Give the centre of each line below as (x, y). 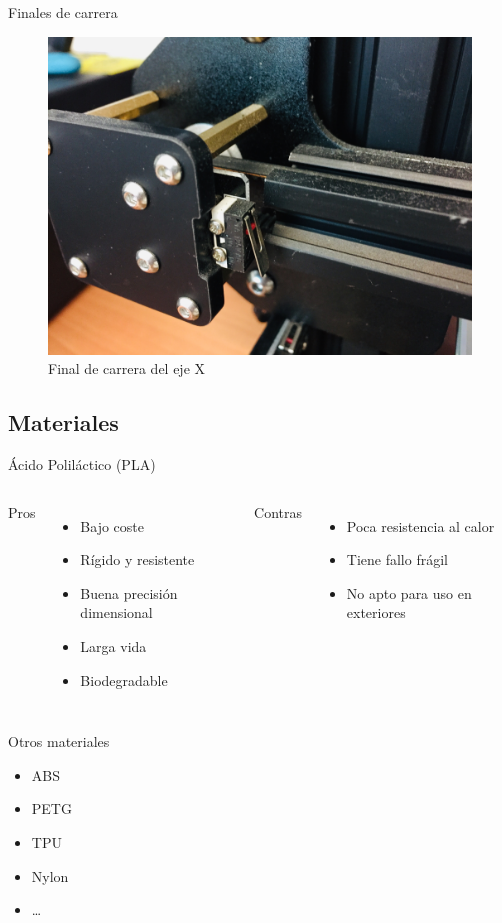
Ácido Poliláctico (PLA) (82, 463)
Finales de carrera (63, 12)
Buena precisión (129, 592)
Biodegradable (124, 679)
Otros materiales (59, 741)
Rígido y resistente (137, 559)
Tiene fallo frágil (397, 559)
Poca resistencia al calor (420, 525)
